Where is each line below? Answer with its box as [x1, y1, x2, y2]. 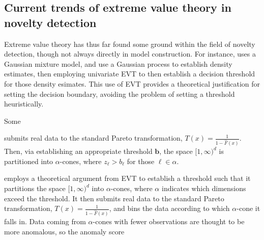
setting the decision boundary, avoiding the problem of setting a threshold [4, 88, 235, 99]
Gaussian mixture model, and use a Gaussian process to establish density [4, 58, 232, 69]
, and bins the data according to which [109, 203, 230, 214]
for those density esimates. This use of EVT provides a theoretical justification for [4, 78, 260, 89]
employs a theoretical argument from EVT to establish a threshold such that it [4, 173, 251, 183]
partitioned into [4, 155, 53, 166]
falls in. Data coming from [4, 216, 86, 227]
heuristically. [4, 98, 44, 109]
